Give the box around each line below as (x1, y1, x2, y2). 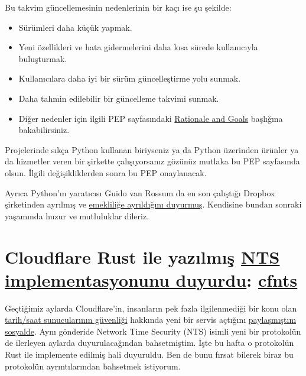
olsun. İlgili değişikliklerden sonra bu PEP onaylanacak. (5, 166, 207, 179)
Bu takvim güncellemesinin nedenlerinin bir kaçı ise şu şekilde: (5, 1, 232, 13)
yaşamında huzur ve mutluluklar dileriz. (5, 209, 149, 222)
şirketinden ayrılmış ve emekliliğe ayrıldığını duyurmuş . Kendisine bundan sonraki (5, 198, 302, 210)
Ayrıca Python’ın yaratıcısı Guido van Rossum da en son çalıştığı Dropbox (5, 186, 275, 199)
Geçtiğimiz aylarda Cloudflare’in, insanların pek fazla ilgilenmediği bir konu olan (5, 302, 297, 314)
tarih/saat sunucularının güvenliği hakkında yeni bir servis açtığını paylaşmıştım (5, 313, 297, 326)
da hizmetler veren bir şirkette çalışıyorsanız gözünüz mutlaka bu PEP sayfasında (5, 155, 300, 167)
